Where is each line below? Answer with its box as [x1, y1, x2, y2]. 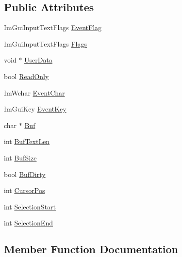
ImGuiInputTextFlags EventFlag [4, 22, 102, 32]
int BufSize [4, 152, 37, 162]
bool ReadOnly [4, 71, 49, 81]
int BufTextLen [4, 136, 50, 146]
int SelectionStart [4, 201, 56, 211]
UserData [24, 55, 52, 65]
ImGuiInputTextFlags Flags [4, 38, 87, 48]
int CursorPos [4, 185, 45, 195]
